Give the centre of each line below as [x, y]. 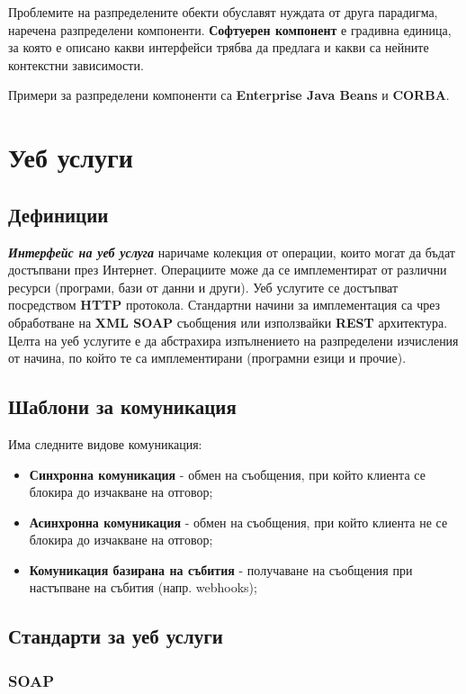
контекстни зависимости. [76, 64]
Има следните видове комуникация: [105, 443]
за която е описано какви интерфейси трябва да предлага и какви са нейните [219, 47]
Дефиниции [58, 214]
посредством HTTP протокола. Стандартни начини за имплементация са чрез [224, 305]
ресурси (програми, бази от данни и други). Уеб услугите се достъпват [203, 287]
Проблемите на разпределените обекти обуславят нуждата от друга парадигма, [223, 12]
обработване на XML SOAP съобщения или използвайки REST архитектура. [228, 322]
